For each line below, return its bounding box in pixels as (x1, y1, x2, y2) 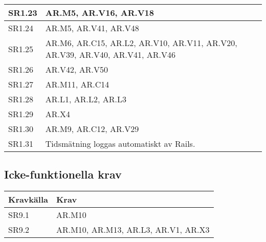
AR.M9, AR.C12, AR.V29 (45, 123, 139, 135)
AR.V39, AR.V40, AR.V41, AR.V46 (45, 49, 175, 60)
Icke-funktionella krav (4, 166, 122, 182)
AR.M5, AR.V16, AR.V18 (45, 7, 154, 18)
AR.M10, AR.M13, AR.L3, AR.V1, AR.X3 (56, 224, 210, 236)
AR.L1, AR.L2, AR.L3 (45, 93, 126, 105)
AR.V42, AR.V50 (45, 63, 108, 75)
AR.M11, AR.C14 (45, 78, 109, 90)
